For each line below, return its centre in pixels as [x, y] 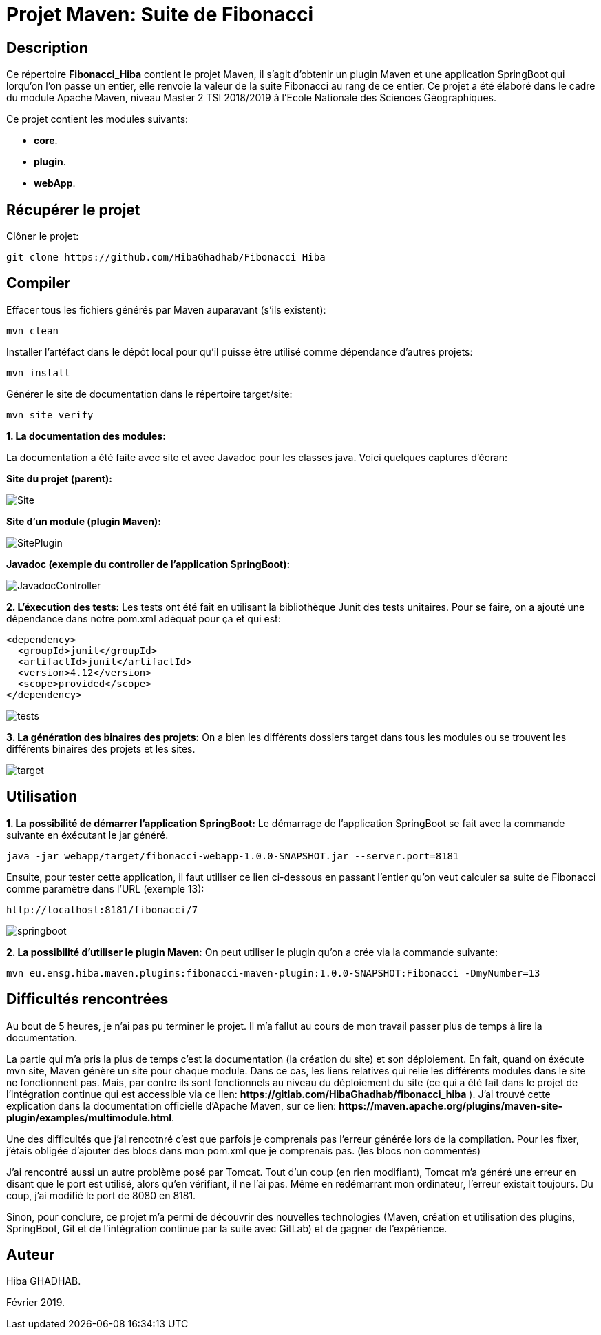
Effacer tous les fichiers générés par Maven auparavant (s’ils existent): [166, 309]
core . [46, 141]
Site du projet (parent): [59, 478]
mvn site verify [50, 415]
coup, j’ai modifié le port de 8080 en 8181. [101, 1195]
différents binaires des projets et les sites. [101, 748]
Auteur [31, 1254]
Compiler [39, 283]
